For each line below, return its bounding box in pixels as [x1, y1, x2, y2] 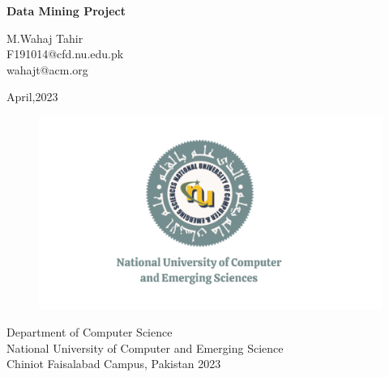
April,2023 [6, 88, 58, 105]
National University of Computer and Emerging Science [6, 339, 284, 356]
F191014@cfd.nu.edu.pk [6, 45, 124, 62]
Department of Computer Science [6, 324, 173, 341]
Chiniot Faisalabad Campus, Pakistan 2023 [6, 355, 221, 372]
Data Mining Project [6, 2, 126, 19]
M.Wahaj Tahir [6, 29, 83, 46]
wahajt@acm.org [6, 61, 88, 78]
